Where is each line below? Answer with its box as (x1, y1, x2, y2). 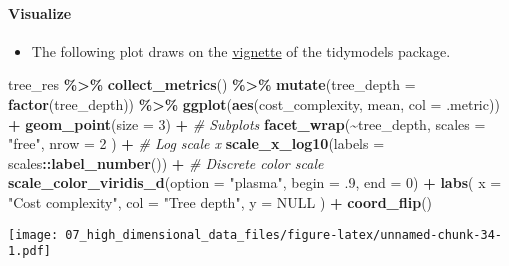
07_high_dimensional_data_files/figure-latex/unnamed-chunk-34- (65, 227, 502, 242)
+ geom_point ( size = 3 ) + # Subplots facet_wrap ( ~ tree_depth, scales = (8, 113, 486, 134)
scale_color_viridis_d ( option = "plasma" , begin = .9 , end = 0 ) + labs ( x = (8, 172, 502, 193)
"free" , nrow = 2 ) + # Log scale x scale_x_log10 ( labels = (8, 133, 385, 154)
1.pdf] (8, 244, 51, 259)
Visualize (8, 2, 72, 23)
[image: (8, 227, 59, 242)
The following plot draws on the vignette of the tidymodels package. (31, 40, 451, 61)
